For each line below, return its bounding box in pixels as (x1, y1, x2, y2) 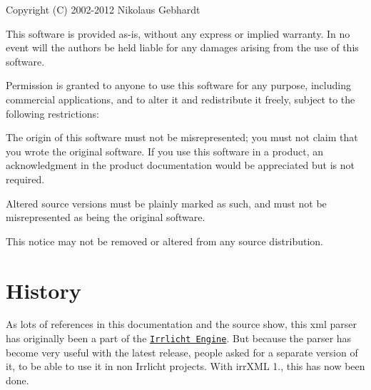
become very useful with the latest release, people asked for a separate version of (6, 344, 358, 359)
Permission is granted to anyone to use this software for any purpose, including (6, 78, 351, 93)
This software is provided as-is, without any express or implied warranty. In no (6, 26, 350, 41)
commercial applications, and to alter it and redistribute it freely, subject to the (6, 91, 355, 106)
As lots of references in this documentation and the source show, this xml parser (6, 317, 357, 332)
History (6, 275, 81, 304)
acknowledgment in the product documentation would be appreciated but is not (6, 158, 355, 173)
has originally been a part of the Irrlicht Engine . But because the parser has (6, 331, 352, 346)
